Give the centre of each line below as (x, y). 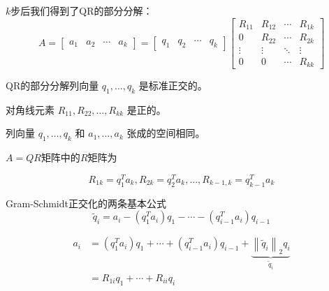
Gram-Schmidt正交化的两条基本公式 (86, 203)
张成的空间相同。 (166, 133)
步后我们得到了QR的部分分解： (82, 10)
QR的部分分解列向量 (52, 85)
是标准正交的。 (173, 85)
